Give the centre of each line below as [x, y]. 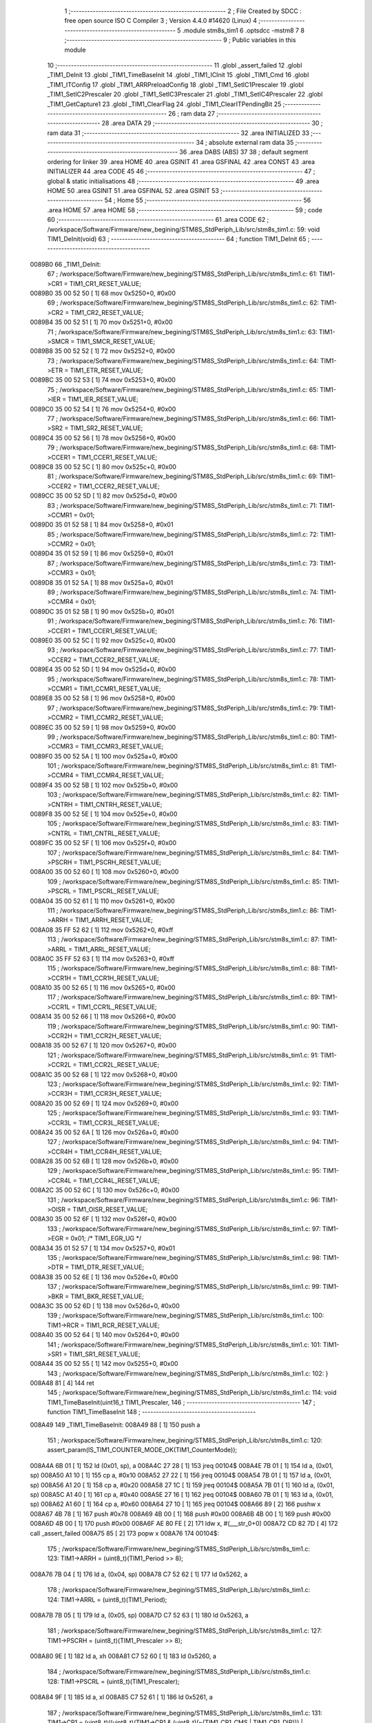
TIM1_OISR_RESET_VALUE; [110, 1210]
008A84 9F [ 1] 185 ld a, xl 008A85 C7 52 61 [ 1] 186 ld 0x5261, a [121, 1697]
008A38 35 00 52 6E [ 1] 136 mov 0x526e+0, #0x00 [104, 1277]
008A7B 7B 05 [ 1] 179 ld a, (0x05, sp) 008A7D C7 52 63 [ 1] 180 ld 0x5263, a [139, 1615]
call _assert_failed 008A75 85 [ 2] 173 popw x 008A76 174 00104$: [125, 1533]
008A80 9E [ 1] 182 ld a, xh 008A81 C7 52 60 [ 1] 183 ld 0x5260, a [123, 1656]
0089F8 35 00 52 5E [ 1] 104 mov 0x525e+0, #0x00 [104, 814]
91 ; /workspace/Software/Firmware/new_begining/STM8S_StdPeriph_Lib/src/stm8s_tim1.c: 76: [182, 621]
